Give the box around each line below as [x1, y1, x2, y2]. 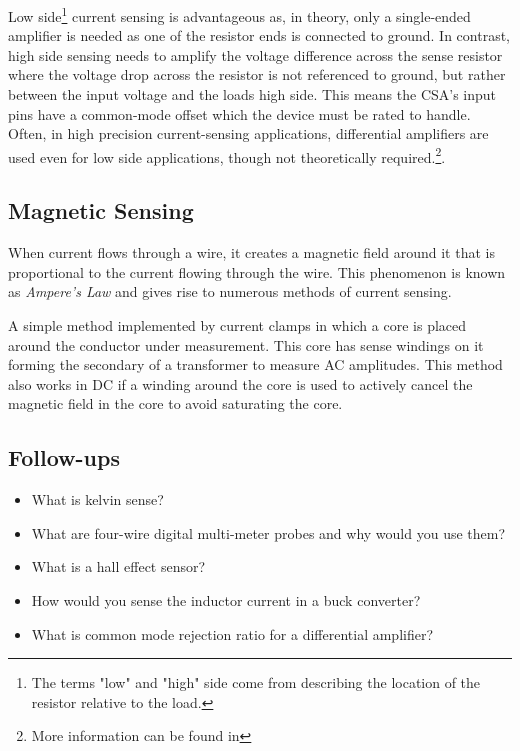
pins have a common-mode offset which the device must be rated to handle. [8, 103, 471, 124]
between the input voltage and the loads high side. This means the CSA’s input [8, 84, 497, 105]
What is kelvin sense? [31, 489, 164, 510]
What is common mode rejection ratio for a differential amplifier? [31, 623, 434, 644]
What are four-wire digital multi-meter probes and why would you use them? [31, 522, 506, 543]
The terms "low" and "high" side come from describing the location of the [31, 672, 481, 693]
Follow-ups [8, 442, 120, 473]
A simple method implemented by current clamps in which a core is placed [8, 315, 467, 336]
